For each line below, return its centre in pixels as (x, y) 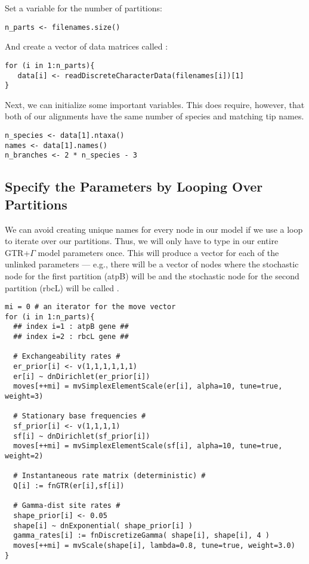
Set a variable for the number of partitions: (84, 8)
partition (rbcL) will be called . (62, 287)
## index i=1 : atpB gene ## (71, 327)
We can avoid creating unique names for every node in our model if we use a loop (154, 229)
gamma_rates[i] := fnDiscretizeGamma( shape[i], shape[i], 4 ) (141, 536)
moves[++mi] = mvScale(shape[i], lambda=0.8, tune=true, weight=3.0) (154, 545)
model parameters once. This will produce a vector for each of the (158, 252)
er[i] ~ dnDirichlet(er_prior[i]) (82, 376)
